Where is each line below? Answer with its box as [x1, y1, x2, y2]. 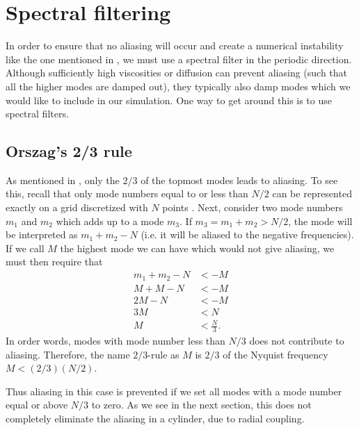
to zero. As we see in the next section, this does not [91, 397, 312, 412]
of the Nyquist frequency [223, 347, 328, 361]
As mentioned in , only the [6, 172, 120, 187]
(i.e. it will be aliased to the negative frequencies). [141, 227, 354, 242]
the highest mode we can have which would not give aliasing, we [60, 240, 335, 255]
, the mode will [288, 213, 353, 228]
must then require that [6, 254, 103, 269]
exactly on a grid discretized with [6, 200, 148, 215]
